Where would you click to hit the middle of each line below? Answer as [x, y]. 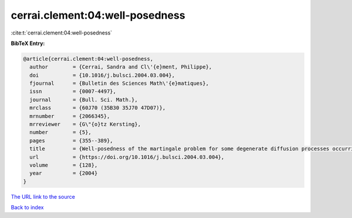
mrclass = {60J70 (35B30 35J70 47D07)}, [98, 108]
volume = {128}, [64, 165]
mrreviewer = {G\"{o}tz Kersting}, [85, 124]
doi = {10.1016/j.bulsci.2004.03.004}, [102, 75]
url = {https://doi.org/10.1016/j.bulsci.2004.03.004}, [127, 157]
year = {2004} [64, 173]
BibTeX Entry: [28, 43]
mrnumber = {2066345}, [70, 116]
